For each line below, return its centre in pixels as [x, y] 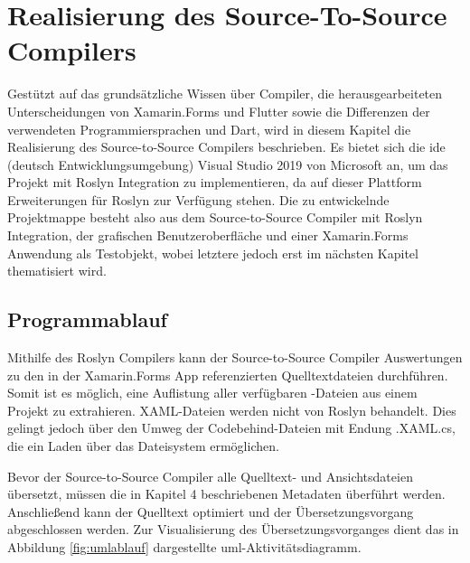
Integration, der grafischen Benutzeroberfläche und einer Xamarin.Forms [208, 235]
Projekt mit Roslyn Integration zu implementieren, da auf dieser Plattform [215, 182]
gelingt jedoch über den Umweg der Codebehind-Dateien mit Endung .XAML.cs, [231, 428]
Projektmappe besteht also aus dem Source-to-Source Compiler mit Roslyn [215, 217]
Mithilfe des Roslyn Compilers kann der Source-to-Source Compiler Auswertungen [235, 357]
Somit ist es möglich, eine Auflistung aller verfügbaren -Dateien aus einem [212, 393]
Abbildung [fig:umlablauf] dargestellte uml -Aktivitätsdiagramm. [184, 546]
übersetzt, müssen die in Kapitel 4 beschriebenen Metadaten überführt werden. [226, 494]
